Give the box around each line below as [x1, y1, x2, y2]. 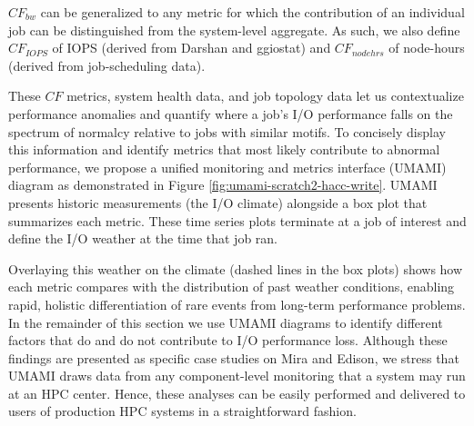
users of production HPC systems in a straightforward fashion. [8, 401, 357, 421]
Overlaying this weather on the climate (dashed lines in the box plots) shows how [8, 259, 463, 278]
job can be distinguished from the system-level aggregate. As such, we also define [8, 20, 460, 39]
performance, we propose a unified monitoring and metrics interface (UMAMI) [8, 157, 447, 176]
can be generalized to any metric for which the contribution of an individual [40, 3, 465, 21]
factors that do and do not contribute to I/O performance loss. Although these [8, 331, 448, 350]
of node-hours [388, 38, 465, 57]
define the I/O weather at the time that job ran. [8, 229, 278, 248]
